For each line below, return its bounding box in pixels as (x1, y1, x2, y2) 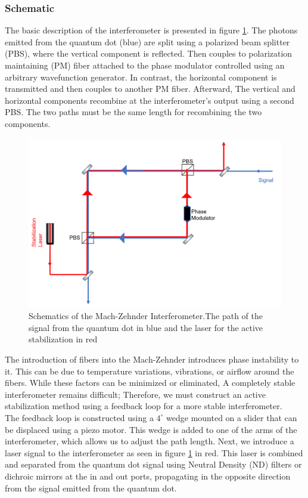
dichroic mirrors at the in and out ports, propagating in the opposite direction (5, 469, 291, 482)
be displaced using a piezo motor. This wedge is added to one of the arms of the (5, 423, 297, 435)
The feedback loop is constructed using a (5, 411, 154, 423)
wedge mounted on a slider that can (166, 411, 297, 423)
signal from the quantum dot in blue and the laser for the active (29, 321, 263, 333)
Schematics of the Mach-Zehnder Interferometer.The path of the (29, 310, 263, 322)
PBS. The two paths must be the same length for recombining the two (5, 106, 262, 118)
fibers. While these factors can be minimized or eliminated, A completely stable (5, 376, 295, 389)
